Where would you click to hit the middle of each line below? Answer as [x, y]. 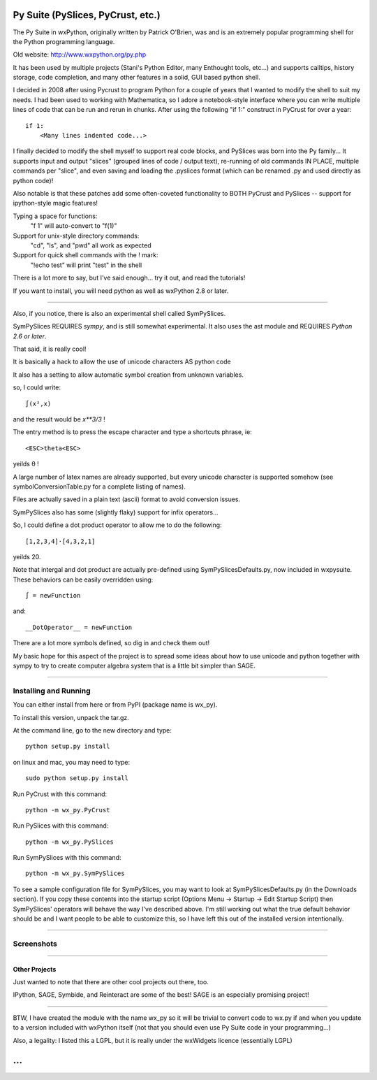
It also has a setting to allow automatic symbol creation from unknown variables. [128, 375]
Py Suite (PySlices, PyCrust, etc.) [87, 15]
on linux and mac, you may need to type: [72, 762]
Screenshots [35, 944]
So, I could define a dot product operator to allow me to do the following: [118, 525]
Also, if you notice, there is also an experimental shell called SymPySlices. [119, 313]
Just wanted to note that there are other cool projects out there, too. [111, 982]
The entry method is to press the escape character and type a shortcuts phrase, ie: [133, 432]
